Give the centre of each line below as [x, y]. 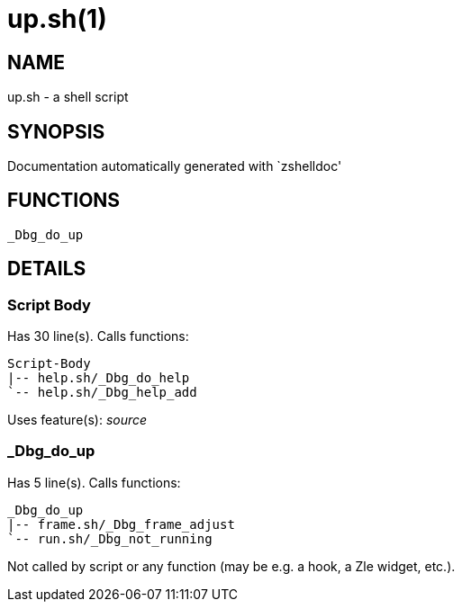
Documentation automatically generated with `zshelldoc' [175, 166]
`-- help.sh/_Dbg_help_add [102, 393]
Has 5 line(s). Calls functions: [94, 482]
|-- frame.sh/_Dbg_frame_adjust [121, 524]
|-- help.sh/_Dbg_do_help [99, 378]
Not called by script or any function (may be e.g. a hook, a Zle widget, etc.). [231, 566]
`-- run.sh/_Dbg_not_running [110, 538]
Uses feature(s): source [77, 420]
